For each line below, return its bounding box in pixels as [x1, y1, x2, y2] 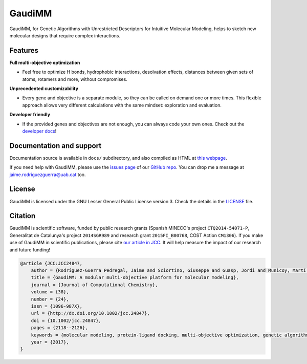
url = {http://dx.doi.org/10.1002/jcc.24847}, [31, 310, 150, 316]
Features [9, 46, 38, 55]
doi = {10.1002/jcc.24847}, [31, 317, 102, 324]
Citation [9, 211, 36, 220]
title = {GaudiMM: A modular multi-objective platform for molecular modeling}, [31, 274, 239, 281]
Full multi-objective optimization [9, 59, 80, 66]
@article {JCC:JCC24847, [20, 260, 83, 266]
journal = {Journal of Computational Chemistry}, [31, 282, 158, 288]
